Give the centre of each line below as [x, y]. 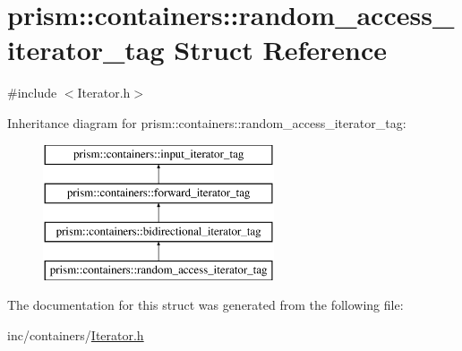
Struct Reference [280, 50]
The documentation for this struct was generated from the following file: [205, 305]
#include [32, 93]
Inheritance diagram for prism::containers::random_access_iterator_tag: [207, 122]
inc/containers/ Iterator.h [76, 334]
